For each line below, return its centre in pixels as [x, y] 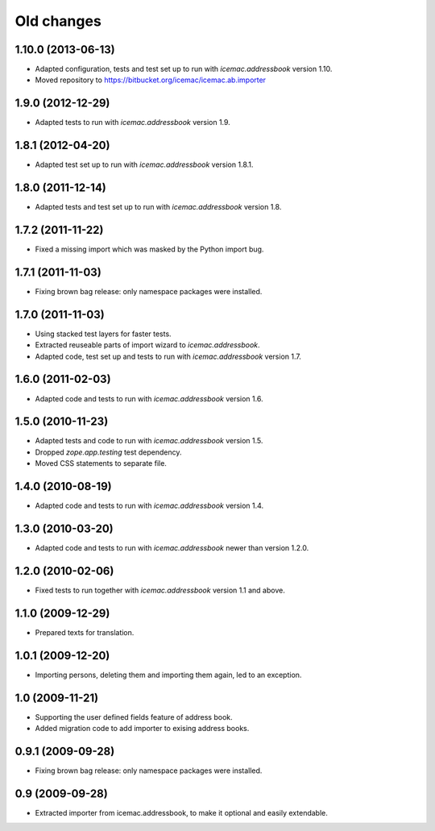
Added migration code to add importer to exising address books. [142, 729]
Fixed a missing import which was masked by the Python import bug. [149, 249]
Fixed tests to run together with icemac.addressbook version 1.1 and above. [160, 590]
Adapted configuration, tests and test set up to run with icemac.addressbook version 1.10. [184, 69]
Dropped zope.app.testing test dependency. [108, 452]
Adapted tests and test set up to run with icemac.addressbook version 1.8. [158, 207]
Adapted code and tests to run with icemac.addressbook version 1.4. [149, 506]
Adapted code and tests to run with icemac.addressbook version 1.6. [149, 398]
